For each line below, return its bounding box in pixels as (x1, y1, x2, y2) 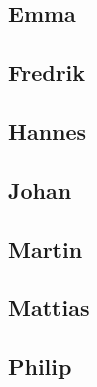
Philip (8, 351, 72, 382)
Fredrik (8, 57, 86, 88)
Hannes (8, 115, 87, 146)
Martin (8, 233, 83, 264)
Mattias (8, 292, 90, 323)
